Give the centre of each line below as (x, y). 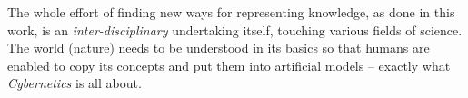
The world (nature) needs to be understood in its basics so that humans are (219, 48)
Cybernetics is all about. (75, 83)
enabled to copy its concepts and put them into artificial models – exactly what (229, 65)
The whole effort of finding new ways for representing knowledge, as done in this (231, 12)
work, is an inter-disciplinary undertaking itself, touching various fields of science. (235, 29)
